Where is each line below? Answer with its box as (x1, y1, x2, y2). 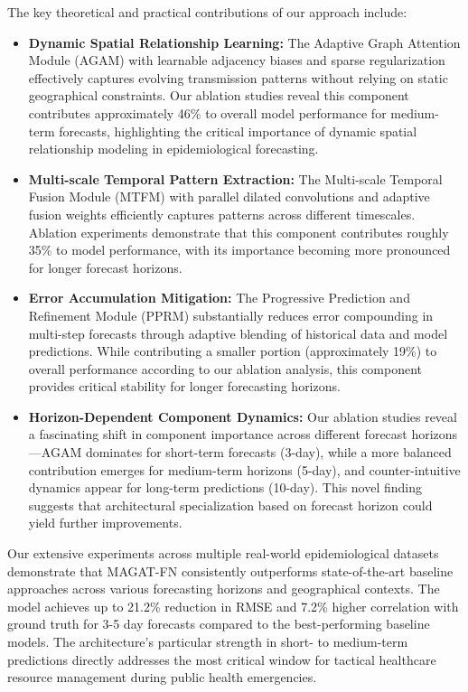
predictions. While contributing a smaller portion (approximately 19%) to (28, 341, 437, 360)
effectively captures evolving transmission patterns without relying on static (28, 68, 448, 87)
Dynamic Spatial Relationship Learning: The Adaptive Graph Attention (28, 33, 461, 51)
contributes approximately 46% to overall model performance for (28, 103, 387, 122)
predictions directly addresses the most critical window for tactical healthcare (7, 650, 436, 669)
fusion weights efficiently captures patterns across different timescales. (28, 204, 416, 223)
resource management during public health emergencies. (7, 668, 317, 687)
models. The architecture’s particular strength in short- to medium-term (7, 632, 408, 650)
